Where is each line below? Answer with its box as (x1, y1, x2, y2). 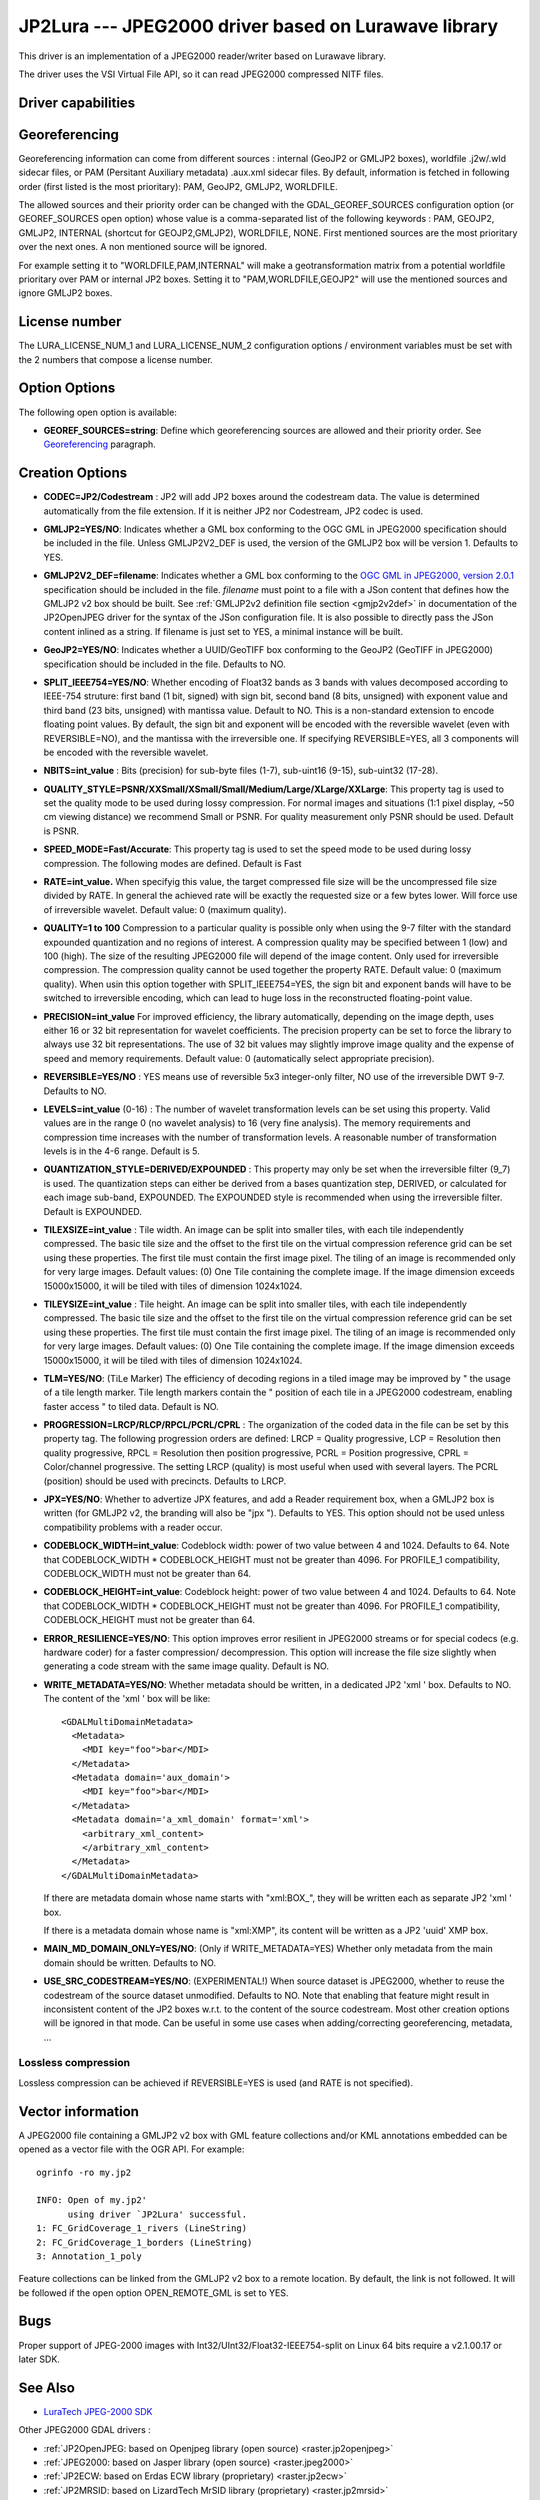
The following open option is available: (18, 406, 177, 418)
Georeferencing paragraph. (43, 438, 157, 450)
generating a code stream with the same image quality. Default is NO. (43, 1660, 330, 1672)
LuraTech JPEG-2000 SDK (43, 2405, 153, 2417)
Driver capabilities (18, 94, 136, 111)
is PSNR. (43, 825, 80, 837)
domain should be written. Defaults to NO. (43, 1956, 217, 1969)
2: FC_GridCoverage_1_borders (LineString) (36, 2236, 253, 2248)
